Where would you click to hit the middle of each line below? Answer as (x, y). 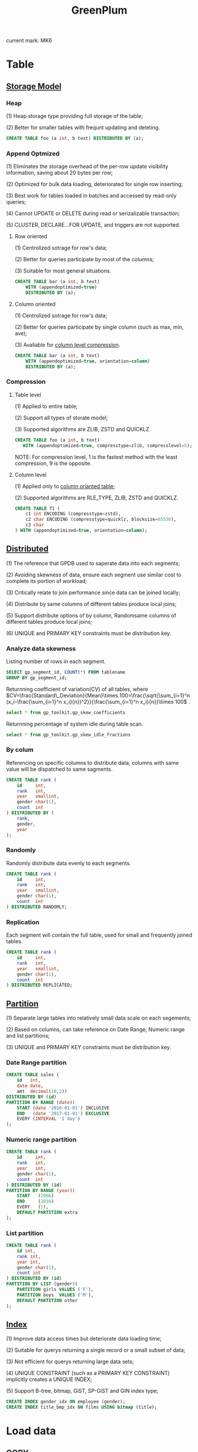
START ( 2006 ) (35, 1196)
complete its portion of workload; (47, 581)
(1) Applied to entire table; (46, 406)
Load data (31, 1431)
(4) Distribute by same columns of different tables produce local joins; (91, 604)
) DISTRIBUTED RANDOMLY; (37, 907)
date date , (30, 1086)
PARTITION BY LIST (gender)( (42, 1284)
